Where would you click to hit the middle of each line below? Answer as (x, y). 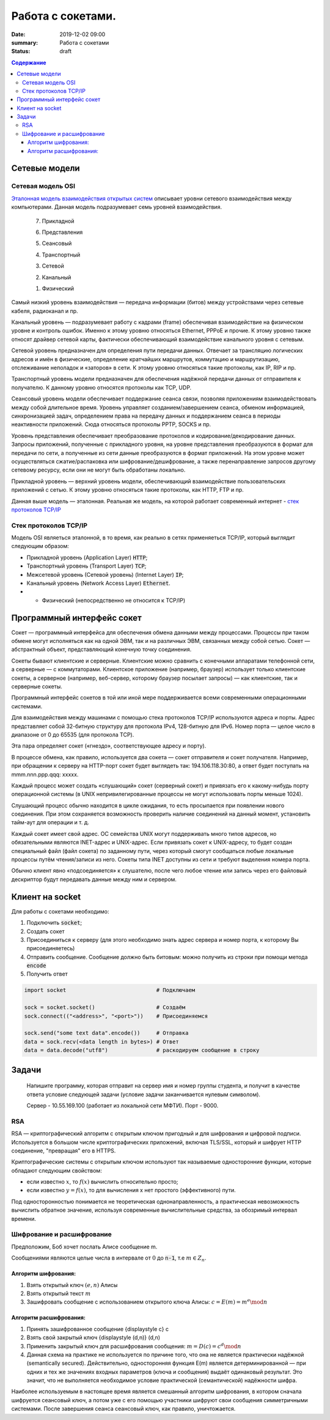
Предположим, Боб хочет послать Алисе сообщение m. (84, 1247)
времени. (24, 1219)
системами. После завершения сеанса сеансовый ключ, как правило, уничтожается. (123, 1409)
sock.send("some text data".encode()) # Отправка (106, 1033)
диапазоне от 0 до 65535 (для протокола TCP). (73, 734)
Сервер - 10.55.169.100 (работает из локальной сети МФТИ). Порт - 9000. (123, 1105)
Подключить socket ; (54, 923)
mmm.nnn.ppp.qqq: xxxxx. (45, 774)
